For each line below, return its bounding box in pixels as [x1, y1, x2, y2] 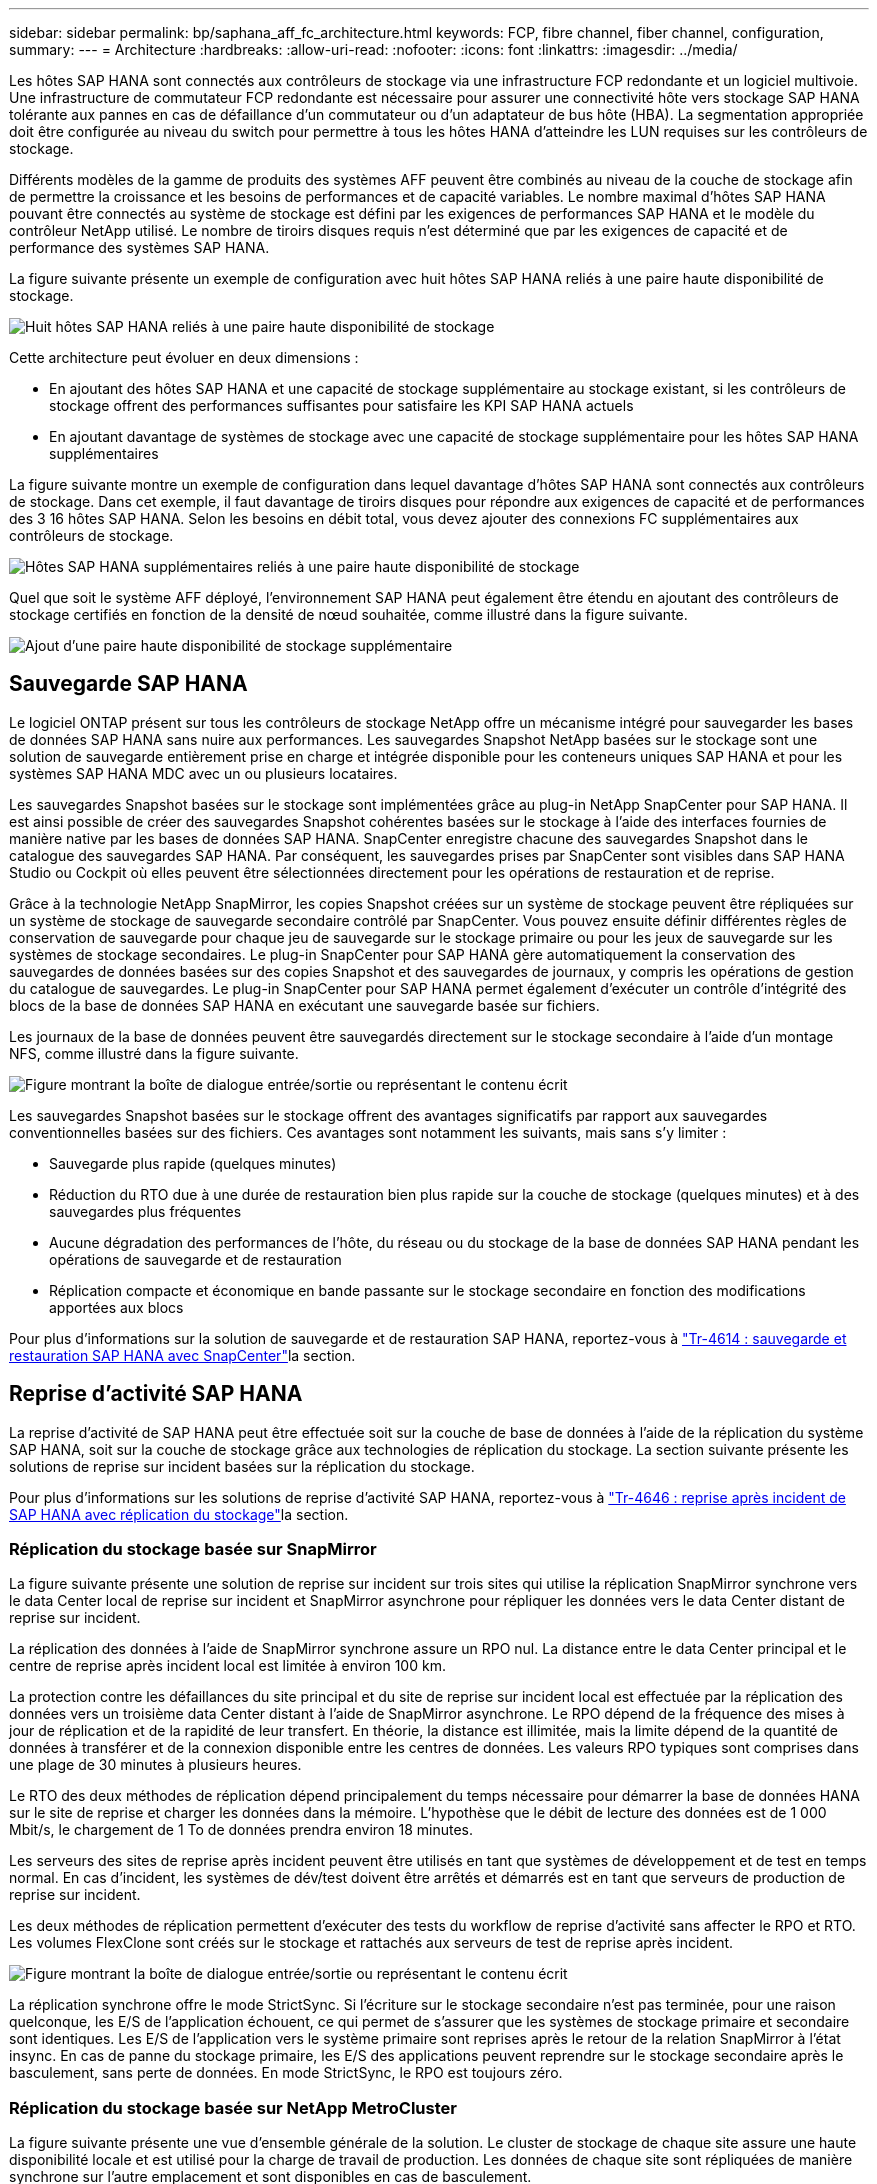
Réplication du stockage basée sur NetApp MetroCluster [9, 2097, 457, 2118]
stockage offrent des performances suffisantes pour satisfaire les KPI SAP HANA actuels [49, 397, 634, 414]
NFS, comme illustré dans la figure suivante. [9, 1044, 299, 1062]
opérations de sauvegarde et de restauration [49, 1250, 342, 1268]
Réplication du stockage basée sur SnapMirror [9, 1539, 377, 1560]
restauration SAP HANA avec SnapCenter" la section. [9, 1346, 356, 1364]
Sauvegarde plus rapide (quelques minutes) [49, 1154, 337, 1172]
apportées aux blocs [49, 1298, 184, 1316]
